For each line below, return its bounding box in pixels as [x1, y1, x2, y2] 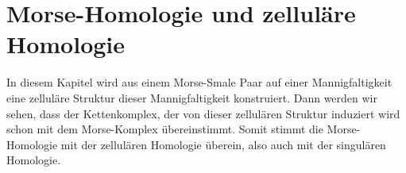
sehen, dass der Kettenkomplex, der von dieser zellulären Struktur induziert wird [6, 105, 400, 121]
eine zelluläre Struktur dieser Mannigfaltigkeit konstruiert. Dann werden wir [6, 89, 377, 106]
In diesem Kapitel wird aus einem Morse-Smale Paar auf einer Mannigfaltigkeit [6, 74, 392, 90]
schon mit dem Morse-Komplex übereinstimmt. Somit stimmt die [6, 121, 323, 137]
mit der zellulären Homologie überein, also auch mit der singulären [60, 136, 386, 152]
